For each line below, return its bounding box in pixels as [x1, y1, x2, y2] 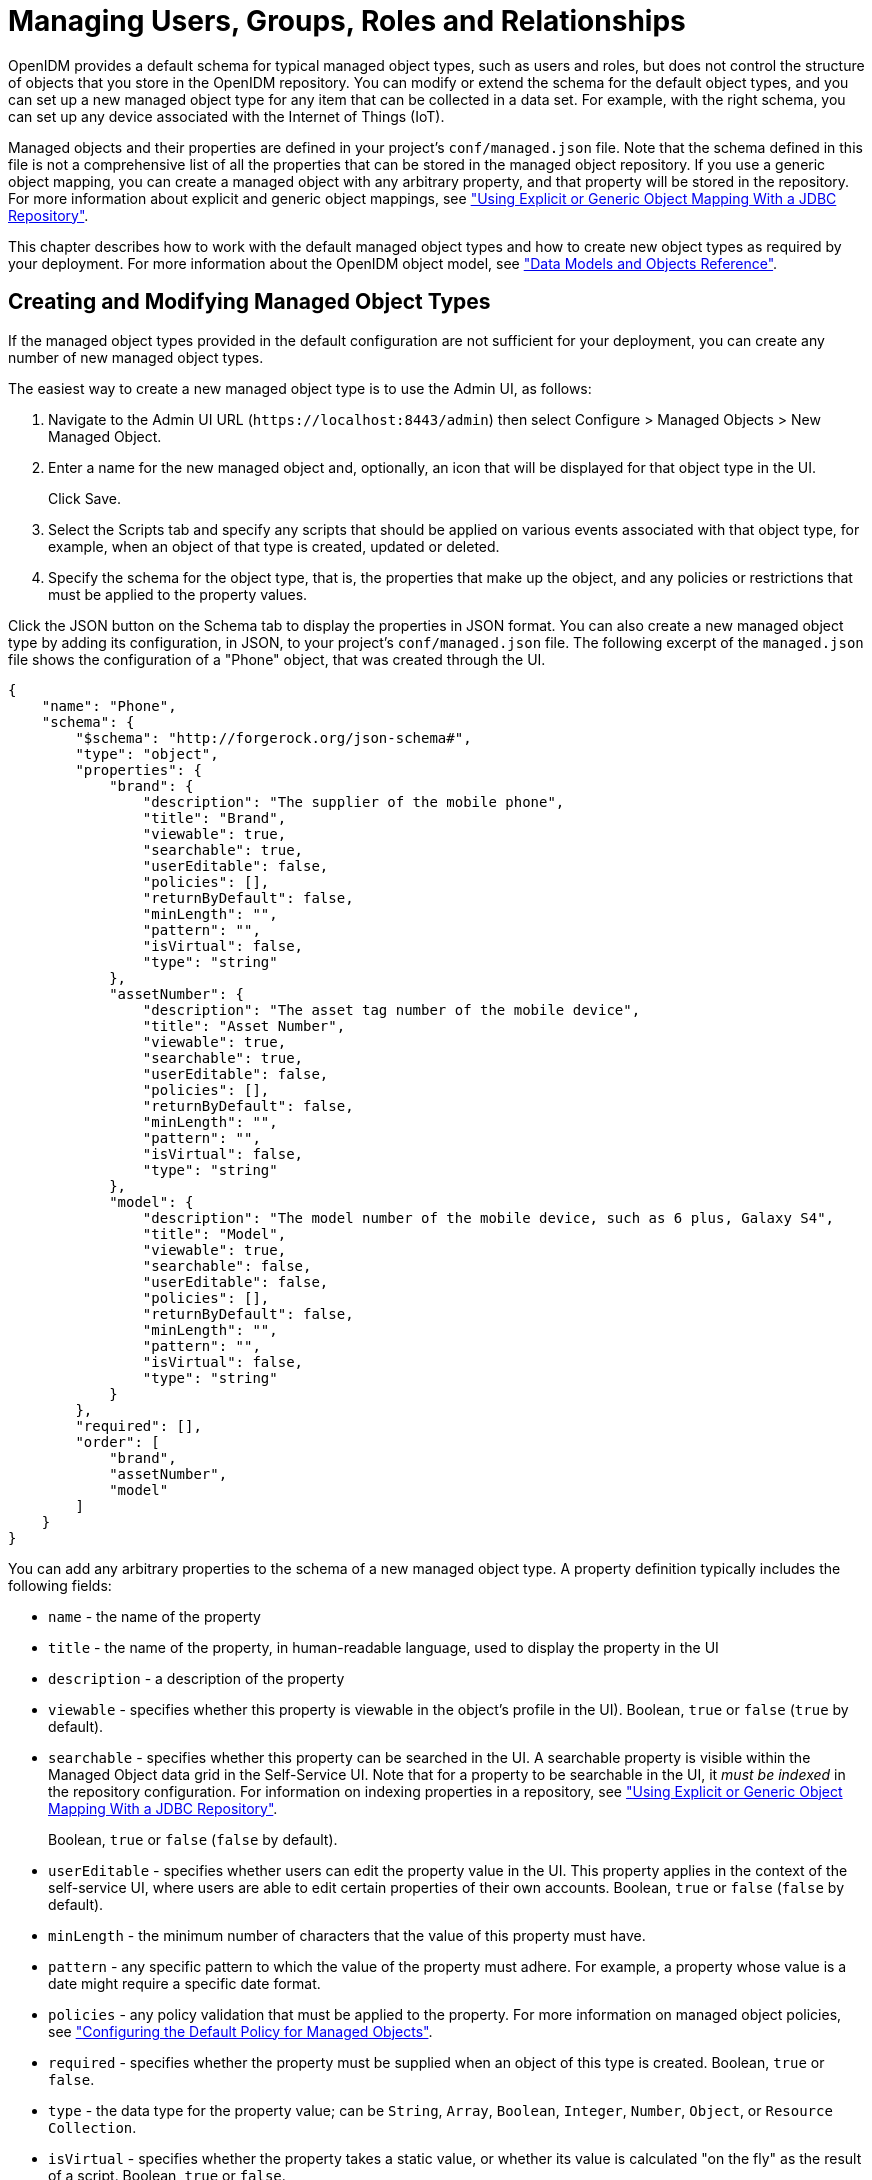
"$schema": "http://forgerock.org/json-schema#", [75, 729, 472, 746]
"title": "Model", [142, 1225, 287, 1242]
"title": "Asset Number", [142, 1017, 346, 1034]
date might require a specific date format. [48, 1974, 321, 1992]
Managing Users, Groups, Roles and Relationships [8, 4, 686, 38]
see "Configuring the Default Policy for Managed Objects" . [48, 2022, 433, 2040]
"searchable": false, [142, 1257, 312, 1274]
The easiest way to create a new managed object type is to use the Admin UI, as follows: [8, 379, 592, 397]
